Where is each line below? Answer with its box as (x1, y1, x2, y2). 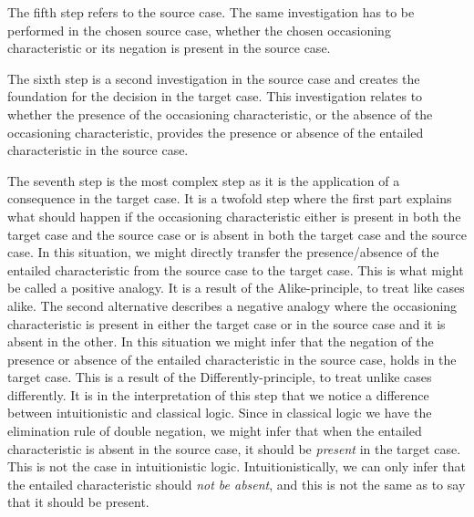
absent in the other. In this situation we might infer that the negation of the (7, 332, 434, 351)
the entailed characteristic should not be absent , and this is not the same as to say (7, 474, 466, 493)
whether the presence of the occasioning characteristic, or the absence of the (7, 104, 433, 123)
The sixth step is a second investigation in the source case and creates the (7, 68, 420, 88)
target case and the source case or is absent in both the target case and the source (7, 224, 467, 243)
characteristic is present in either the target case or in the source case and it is (7, 314, 446, 333)
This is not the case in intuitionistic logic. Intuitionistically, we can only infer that (7, 457, 466, 476)
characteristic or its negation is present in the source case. (7, 38, 331, 57)
